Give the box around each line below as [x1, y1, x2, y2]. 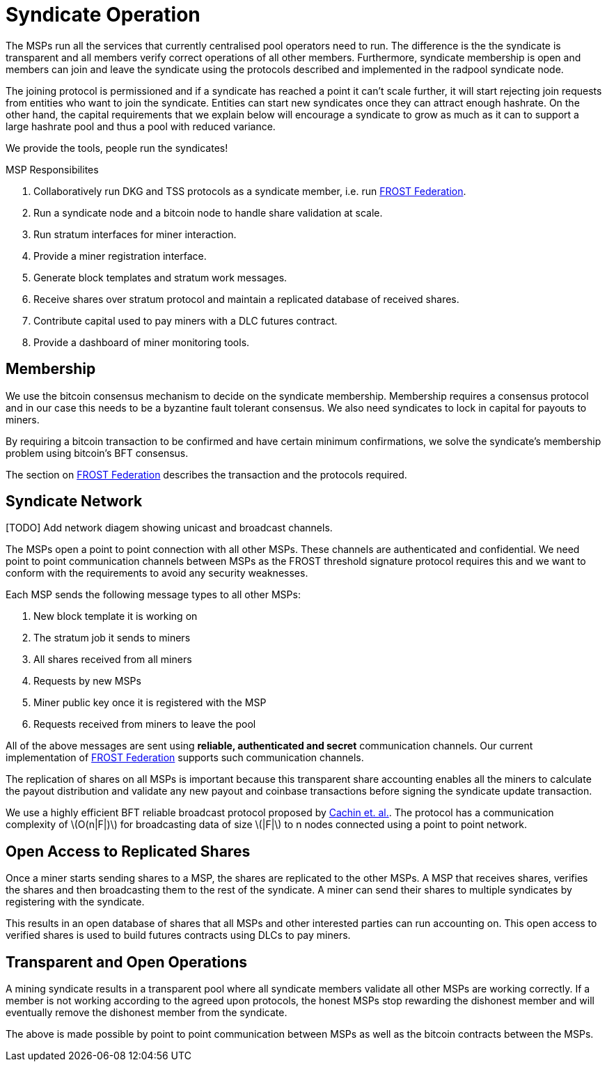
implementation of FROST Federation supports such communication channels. [6, 751, 364, 764]
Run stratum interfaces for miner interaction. [33, 228, 237, 240]
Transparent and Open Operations [6, 953, 247, 971]
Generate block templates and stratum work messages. [33, 271, 287, 283]
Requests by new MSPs [33, 675, 141, 687]
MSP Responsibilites [6, 163, 99, 176]
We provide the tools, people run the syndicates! [6, 141, 228, 154]
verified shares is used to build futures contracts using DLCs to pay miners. [6, 929, 351, 942]
